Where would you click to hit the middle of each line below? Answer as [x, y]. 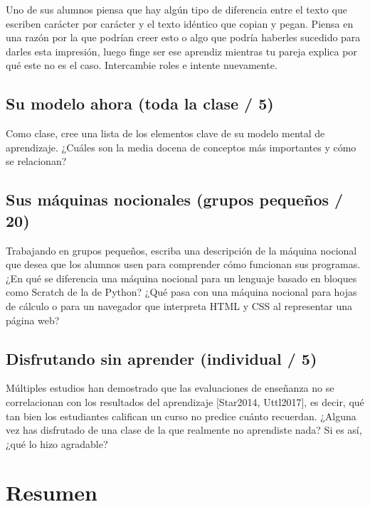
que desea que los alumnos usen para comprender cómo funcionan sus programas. [183, 264]
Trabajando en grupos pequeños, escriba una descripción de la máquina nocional [181, 250]
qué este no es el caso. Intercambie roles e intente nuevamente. [142, 65]
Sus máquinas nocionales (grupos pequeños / [175, 199]
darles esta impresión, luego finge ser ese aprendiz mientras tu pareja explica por [181, 51]
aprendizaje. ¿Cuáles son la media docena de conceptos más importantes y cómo [181, 147]
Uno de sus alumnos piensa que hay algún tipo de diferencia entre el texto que [176, 9]
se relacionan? [36, 161]
